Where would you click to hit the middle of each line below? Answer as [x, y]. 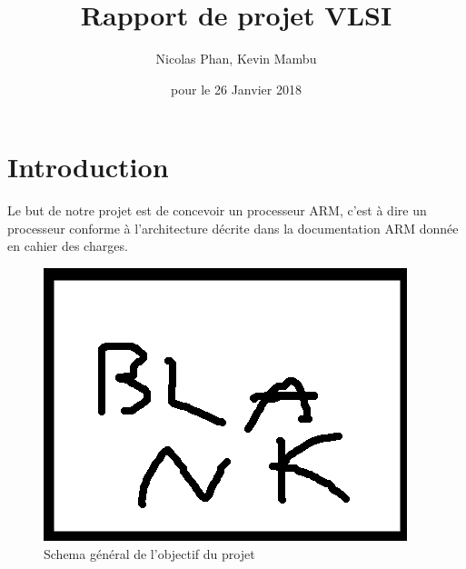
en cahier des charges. [68, 246]
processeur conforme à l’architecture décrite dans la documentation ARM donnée [233, 228]
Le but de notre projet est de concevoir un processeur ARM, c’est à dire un [217, 210]
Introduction [88, 167]
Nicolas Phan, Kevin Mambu [236, 59]
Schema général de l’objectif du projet [149, 553]
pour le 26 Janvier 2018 [236, 89]
